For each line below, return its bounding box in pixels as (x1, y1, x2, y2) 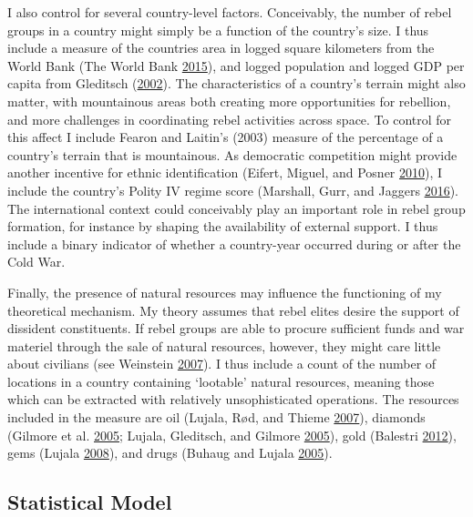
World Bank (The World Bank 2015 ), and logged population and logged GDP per (7, 56, 465, 75)
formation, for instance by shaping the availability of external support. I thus (7, 217, 438, 236)
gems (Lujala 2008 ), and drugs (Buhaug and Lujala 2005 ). (7, 443, 333, 462)
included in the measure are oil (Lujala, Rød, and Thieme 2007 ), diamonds (7, 408, 426, 427)
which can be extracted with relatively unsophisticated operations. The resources (7, 390, 459, 409)
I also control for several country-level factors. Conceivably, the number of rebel (7, 3, 452, 21)
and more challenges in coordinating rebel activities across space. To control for (7, 109, 452, 128)
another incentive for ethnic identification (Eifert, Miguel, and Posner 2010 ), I (7, 163, 443, 182)
